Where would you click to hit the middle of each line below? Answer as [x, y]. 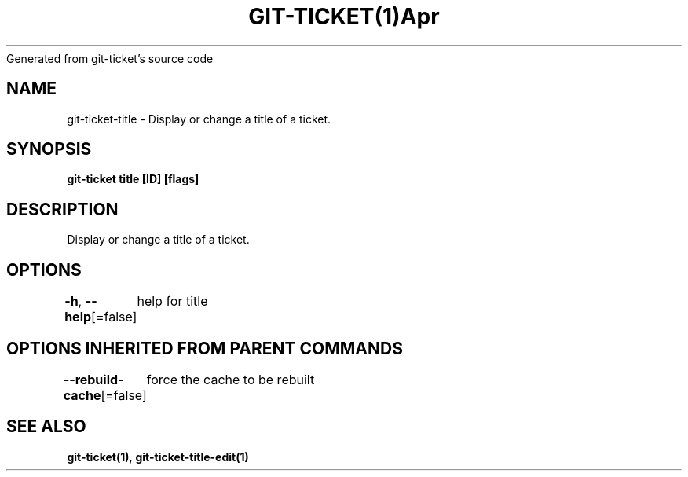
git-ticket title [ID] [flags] [133, 179]
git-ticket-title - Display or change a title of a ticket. [199, 119]
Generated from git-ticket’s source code [110, 58]
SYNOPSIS [49, 149]
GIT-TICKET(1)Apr [344, 17]
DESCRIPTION [62, 209]
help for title [172, 301]
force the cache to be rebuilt [231, 379]
